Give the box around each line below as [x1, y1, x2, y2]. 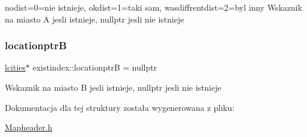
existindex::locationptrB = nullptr [32, 61, 157, 74]
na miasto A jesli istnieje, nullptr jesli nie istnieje [5, 12, 184, 25]
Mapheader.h [5, 121, 52, 133]
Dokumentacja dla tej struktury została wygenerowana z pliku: [5, 101, 235, 113]
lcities [5, 61, 26, 74]
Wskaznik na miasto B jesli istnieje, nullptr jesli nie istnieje [5, 81, 222, 93]
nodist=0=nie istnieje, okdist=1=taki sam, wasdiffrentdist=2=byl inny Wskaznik [5, 1, 302, 13]
